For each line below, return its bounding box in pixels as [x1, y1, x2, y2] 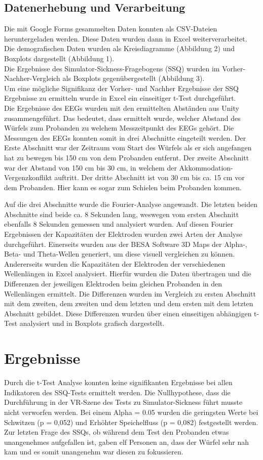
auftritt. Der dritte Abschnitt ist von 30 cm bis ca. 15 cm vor [54, 172, 245, 183]
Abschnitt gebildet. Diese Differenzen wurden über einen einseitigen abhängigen [4, 308, 252, 318]
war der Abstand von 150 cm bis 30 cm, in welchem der [4, 162, 177, 173]
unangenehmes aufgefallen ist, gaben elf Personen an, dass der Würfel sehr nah [4, 436, 249, 447]
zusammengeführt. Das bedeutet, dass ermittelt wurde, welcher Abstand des [4, 112, 241, 123]
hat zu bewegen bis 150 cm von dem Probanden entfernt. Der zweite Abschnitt [4, 152, 249, 162]
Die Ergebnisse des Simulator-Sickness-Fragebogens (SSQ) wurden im [4, 63, 220, 73]
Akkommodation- [179, 162, 233, 173]
